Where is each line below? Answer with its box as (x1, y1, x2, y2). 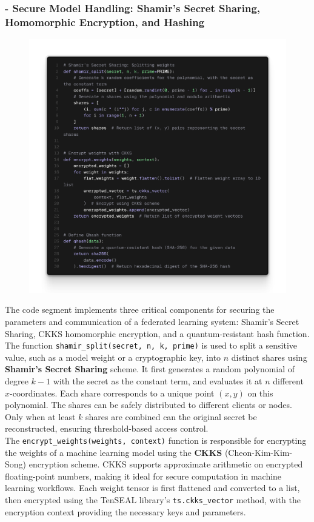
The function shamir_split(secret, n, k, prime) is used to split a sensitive (5, 339, 298, 352)
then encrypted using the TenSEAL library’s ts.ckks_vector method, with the (5, 493, 301, 506)
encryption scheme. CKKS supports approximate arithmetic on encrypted (28, 458, 303, 470)
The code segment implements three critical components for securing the (5, 303, 275, 316)
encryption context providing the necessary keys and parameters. (5, 505, 246, 518)
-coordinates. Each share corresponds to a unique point (10, 386, 215, 399)
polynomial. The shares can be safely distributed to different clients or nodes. (5, 398, 292, 411)
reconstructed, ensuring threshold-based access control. (5, 422, 209, 435)
